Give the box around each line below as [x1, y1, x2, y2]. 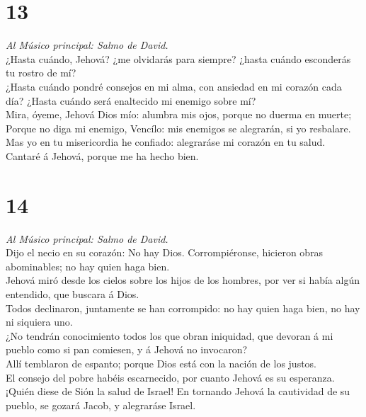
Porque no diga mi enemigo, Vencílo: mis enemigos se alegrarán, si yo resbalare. [6, 120, 351, 135]
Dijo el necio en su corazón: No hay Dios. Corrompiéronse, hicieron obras [6, 245, 324, 260]
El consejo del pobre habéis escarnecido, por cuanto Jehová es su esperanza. [6, 370, 335, 384]
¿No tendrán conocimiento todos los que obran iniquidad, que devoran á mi [6, 328, 333, 343]
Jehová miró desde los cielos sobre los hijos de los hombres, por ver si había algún [6, 273, 360, 287]
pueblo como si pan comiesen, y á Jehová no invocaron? [6, 342, 248, 357]
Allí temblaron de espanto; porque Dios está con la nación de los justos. [6, 355, 316, 370]
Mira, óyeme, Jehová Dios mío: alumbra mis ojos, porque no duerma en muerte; [6, 107, 352, 122]
